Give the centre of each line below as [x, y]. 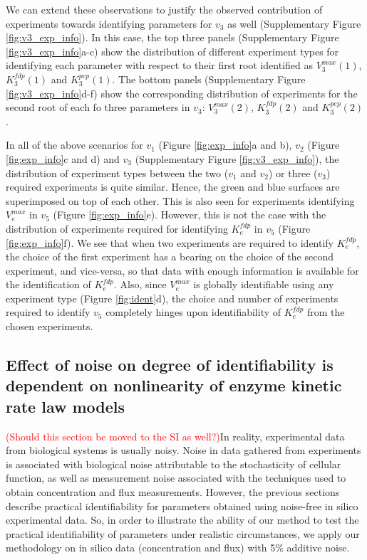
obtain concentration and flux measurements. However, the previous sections [173, 492]
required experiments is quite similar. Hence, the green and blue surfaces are [173, 187]
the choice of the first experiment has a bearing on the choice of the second [170, 257]
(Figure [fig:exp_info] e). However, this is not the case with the [190, 215]
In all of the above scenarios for [74, 145]
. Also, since [140, 284]
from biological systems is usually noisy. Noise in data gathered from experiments [183, 450]
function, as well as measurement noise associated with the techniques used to [176, 478]
